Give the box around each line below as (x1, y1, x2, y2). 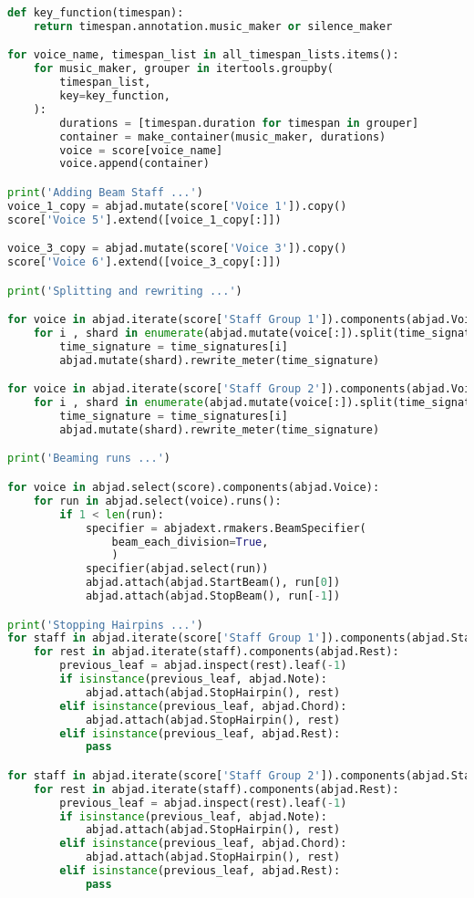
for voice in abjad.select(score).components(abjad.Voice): (7, 481, 380, 494)
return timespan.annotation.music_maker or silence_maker (33, 19, 393, 33)
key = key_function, (59, 89, 170, 103)
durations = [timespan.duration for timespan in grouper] (59, 116, 419, 130)
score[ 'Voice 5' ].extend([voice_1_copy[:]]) (7, 213, 282, 226)
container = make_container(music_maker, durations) (59, 130, 386, 143)
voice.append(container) (59, 157, 210, 171)
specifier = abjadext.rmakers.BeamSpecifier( (85, 521, 366, 535)
